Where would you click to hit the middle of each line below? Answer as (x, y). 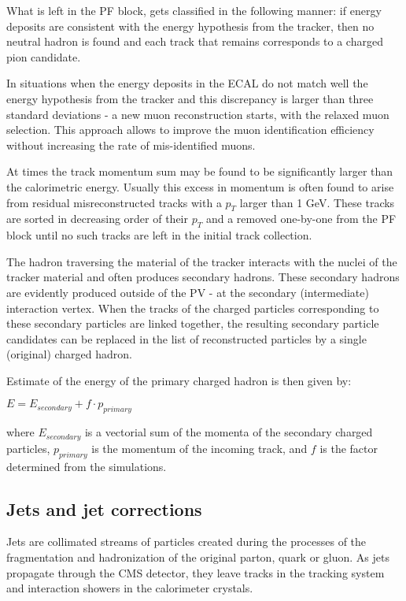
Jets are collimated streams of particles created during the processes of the (186, 542)
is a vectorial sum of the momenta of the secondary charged (229, 432)
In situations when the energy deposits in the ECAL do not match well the (187, 83)
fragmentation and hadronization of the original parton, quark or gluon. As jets (198, 556)
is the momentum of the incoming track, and (199, 448)
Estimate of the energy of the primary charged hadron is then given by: (179, 380)
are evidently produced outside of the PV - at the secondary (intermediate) (188, 292)
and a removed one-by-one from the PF (301, 219)
